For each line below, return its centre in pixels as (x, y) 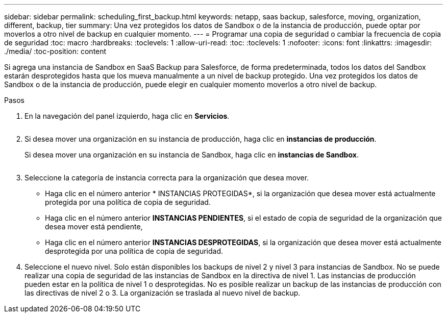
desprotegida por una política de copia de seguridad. (134, 251)
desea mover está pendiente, (94, 227)
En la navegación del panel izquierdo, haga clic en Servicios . (127, 116)
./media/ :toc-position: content (55, 51)
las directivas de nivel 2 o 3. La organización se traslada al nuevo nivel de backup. (163, 293)
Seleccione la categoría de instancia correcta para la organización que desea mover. (167, 178)
